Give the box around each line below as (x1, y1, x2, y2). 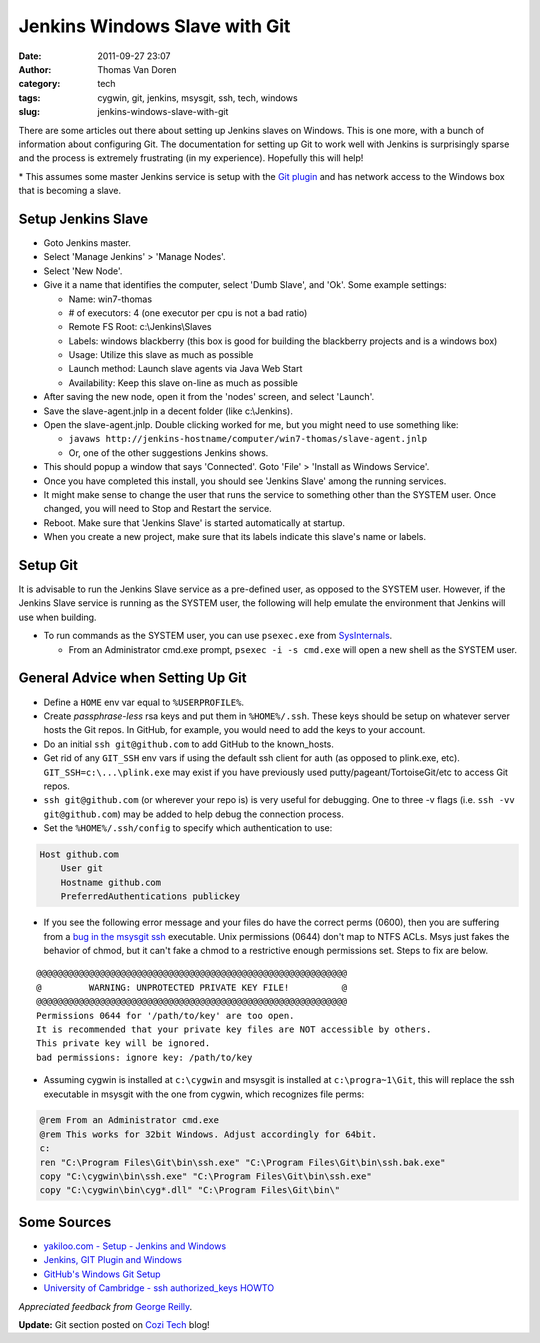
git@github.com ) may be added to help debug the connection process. (43, 808, 344, 820)
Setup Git (18, 556, 79, 574)
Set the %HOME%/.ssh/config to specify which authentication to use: (43, 822, 333, 834)
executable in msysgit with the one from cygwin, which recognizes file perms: (43, 1088, 365, 1100)
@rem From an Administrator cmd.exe (39, 1115, 220, 1126)
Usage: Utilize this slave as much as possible (68, 349, 254, 361)
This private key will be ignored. (36, 1038, 211, 1049)
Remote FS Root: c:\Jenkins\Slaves (68, 321, 212, 333)
